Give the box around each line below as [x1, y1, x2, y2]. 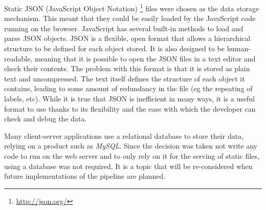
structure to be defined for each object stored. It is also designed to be [4, 43, 225, 54]
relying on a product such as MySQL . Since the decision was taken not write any [4, 140, 258, 151]
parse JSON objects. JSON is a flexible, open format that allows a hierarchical [4, 33, 251, 44]
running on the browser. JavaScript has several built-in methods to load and [4, 23, 243, 33]
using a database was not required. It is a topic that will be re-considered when [4, 160, 253, 171]
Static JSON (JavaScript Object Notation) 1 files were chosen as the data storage [4, 2, 259, 13]
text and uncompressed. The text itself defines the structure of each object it [4, 73, 245, 83]
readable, [4, 53, 33, 64]
